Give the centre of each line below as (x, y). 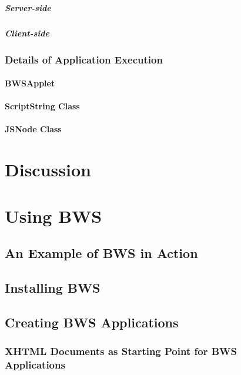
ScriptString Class (42, 106)
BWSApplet (30, 83)
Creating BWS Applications (92, 322)
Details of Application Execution (84, 59)
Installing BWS (53, 287)
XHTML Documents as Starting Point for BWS (121, 351)
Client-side (27, 33)
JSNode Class (33, 129)
